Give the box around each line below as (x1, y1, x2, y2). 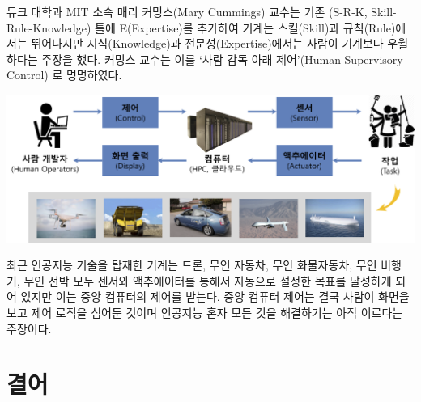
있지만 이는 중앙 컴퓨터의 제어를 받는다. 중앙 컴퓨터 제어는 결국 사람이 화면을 (20, 288, 410, 305)
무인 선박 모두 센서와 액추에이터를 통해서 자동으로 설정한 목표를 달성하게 (23, 272, 392, 289)
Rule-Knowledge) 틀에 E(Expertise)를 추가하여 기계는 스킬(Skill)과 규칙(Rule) (6, 19, 396, 36)
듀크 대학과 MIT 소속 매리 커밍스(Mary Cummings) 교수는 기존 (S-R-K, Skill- (6, 3, 397, 19)
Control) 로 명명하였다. (6, 66, 122, 83)
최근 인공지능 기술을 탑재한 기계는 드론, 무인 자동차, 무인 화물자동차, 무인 (6, 256, 377, 273)
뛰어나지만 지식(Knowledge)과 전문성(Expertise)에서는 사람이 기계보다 (31, 35, 384, 52)
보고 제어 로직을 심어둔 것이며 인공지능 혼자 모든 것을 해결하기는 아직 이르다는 (6, 303, 403, 320)
